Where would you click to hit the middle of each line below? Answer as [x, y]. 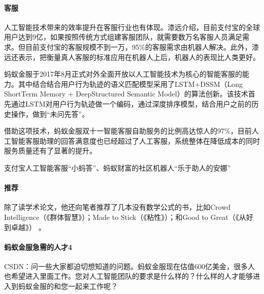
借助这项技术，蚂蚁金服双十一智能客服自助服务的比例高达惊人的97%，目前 [128, 131]
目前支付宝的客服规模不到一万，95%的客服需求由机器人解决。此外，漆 [142, 46]
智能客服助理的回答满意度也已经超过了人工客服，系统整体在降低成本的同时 [135, 140]
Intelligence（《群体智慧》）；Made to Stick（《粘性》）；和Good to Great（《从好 [129, 217]
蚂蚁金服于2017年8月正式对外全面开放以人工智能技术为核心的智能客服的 [123, 74]
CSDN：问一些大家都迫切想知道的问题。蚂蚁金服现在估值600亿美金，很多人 [130, 266]
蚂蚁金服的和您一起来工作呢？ [68, 286]
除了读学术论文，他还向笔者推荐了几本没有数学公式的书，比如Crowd [118, 207]
